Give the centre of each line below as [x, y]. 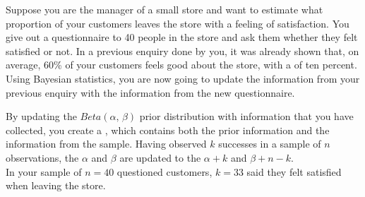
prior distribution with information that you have [246, 116]
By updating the [41, 116]
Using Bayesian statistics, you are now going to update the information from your [183, 78]
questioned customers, [164, 171]
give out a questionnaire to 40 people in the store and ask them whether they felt [182, 37]
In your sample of [44, 171]
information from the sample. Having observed [106, 144]
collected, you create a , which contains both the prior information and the [168, 130]
